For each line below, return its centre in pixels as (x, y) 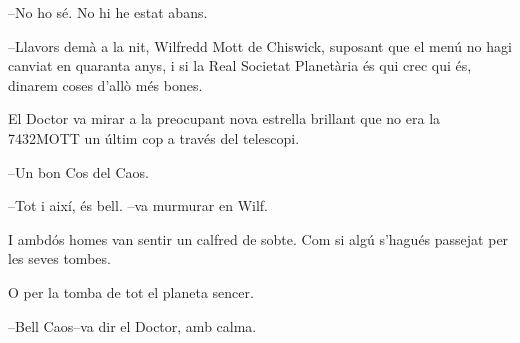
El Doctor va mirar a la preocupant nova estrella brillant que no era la (224, 118)
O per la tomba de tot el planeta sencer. (131, 291)
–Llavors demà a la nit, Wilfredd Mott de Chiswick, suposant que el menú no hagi (260, 45)
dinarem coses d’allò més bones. (105, 84)
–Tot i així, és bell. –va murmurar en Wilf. (138, 205)
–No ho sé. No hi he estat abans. (108, 12)
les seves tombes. (59, 258)
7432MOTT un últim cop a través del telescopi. (154, 137)
